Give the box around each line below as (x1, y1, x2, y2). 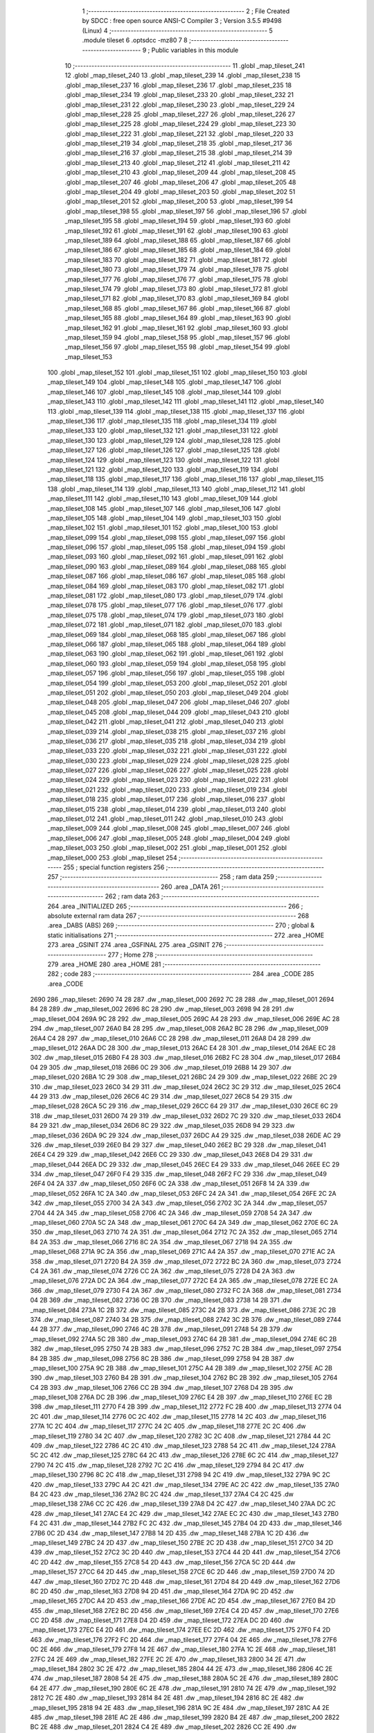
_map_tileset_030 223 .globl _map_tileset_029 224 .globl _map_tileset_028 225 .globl (47, 756, 290, 765)
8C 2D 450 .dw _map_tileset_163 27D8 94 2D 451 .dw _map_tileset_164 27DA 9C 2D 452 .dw (30, 1587, 294, 1595)
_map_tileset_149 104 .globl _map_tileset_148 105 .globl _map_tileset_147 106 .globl (47, 378, 282, 386)
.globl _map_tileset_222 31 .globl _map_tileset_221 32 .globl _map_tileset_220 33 (64, 129, 294, 138)
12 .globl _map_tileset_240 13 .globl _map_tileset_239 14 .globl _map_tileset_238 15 (64, 71, 301, 80)
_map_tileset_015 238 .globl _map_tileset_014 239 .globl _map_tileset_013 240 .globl (47, 805, 287, 813)
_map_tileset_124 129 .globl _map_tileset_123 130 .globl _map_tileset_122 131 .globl (47, 455, 280, 464)
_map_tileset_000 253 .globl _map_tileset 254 (47, 853, 177, 862)
